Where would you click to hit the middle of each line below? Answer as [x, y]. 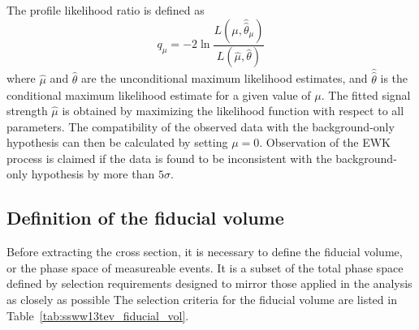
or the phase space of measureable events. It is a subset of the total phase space [205, 267]
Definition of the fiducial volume [145, 218]
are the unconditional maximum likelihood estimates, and [225, 78]
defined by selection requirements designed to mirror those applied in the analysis [209, 283]
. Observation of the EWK [325, 142]
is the [394, 78]
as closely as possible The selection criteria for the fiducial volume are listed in [202, 300]
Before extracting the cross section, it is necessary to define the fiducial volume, [205, 252]
